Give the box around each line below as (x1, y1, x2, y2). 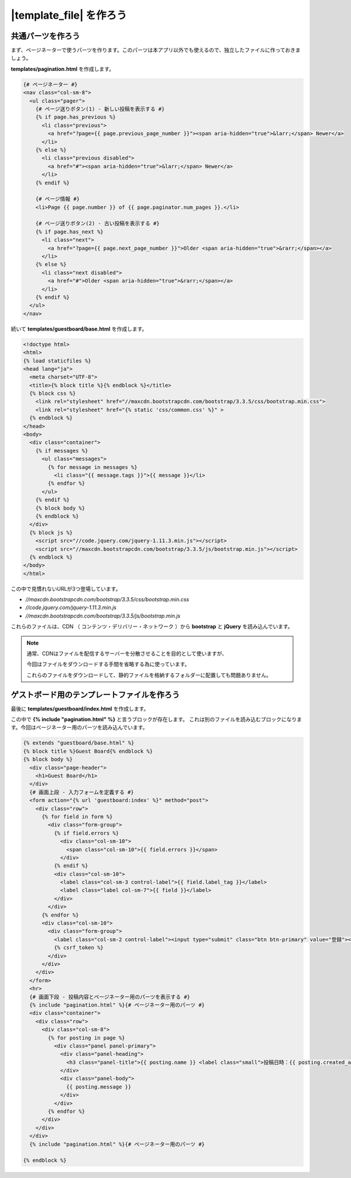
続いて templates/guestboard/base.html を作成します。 (11, 325, 147, 332)
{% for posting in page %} (47, 1034, 125, 1041)
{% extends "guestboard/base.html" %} (23, 740, 135, 746)
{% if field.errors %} (53, 829, 119, 836)
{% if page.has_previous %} (35, 114, 116, 120)
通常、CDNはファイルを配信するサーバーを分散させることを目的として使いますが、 (26, 650, 228, 657)
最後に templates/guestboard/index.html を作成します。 (11, 705, 149, 712)
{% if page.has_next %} (35, 228, 104, 235)
